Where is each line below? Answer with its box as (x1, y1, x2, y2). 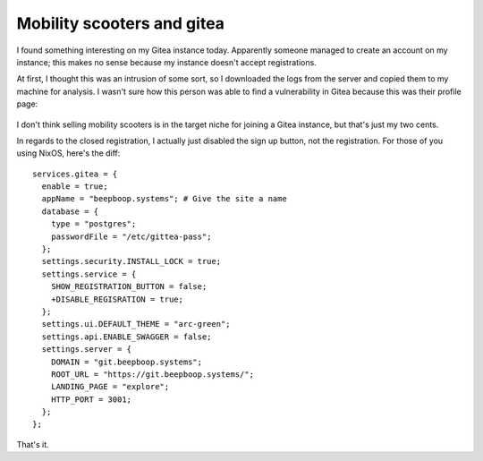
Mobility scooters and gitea (16, 13, 225, 33)
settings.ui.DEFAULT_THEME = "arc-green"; (41, 319, 232, 329)
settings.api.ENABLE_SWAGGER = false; (41, 331, 212, 342)
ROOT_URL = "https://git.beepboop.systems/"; (50, 369, 255, 380)
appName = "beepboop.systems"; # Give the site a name (41, 193, 288, 204)
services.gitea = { (32, 168, 118, 179)
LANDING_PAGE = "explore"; (50, 381, 170, 392)
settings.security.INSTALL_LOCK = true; (41, 256, 222, 267)
